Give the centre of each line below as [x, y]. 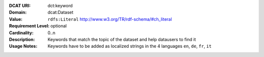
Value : [16, 19]
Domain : [18, 13]
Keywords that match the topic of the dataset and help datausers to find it [122, 39]
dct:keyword [60, 6]
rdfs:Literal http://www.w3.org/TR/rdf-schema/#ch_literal [110, 19]
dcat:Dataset [60, 13]
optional [59, 26]
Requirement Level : [29, 26]
